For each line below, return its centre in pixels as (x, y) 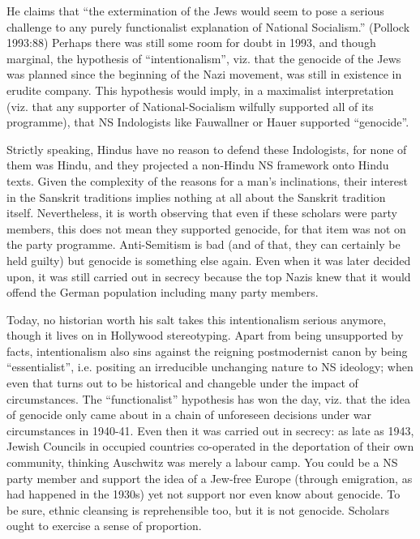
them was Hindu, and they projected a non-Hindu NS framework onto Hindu (198, 165)
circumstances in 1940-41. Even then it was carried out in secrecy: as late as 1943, (210, 430)
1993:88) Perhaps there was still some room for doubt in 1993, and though (191, 43)
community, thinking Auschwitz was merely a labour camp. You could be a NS (202, 462)
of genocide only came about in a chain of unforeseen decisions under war (189, 415)
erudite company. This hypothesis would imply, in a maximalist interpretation (200, 90)
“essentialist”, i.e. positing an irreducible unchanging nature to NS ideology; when (210, 367)
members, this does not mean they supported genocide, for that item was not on (206, 228)
